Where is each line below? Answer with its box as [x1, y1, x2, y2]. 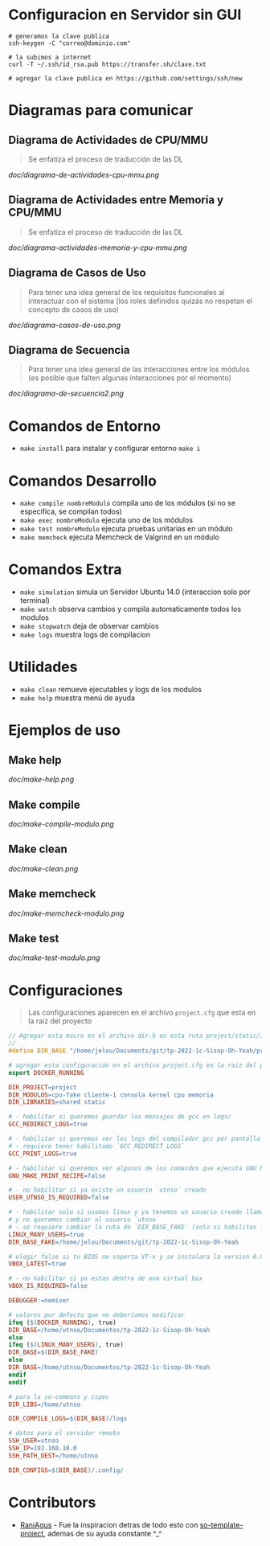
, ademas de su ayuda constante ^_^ [43, 1528, 162, 1538]
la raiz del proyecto [27, 1016, 92, 1026]
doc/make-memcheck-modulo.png [8, 908, 125, 918]
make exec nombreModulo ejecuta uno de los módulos [19, 515, 194, 525]
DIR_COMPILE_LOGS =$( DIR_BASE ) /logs [8, 1415, 128, 1423]
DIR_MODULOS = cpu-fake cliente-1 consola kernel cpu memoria [8, 1091, 215, 1099]
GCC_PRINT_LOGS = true [8, 1150, 78, 1158]
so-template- [199, 1519, 243, 1529]
